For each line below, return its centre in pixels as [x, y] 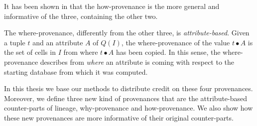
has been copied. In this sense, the [168, 52]
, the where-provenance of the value [176, 42]
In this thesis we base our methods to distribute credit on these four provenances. [128, 88]
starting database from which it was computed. [76, 71]
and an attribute [58, 42]
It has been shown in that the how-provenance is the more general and [112, 6]
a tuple [15, 42]
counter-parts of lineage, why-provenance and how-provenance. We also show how [128, 108]
